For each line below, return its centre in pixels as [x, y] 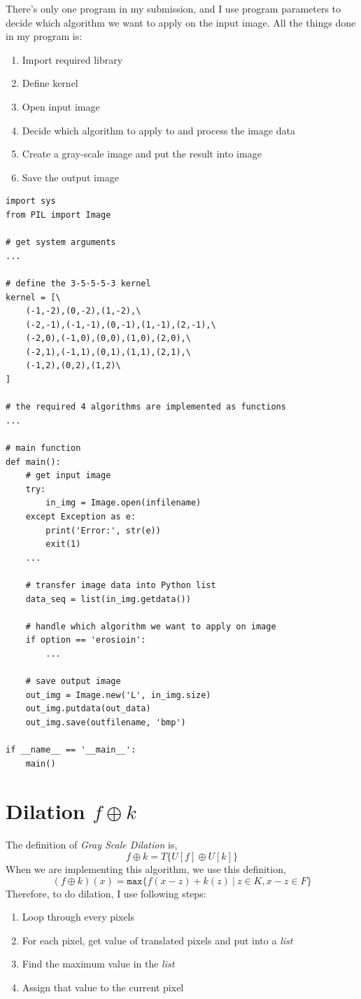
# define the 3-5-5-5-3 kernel [78, 283]
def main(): [33, 462]
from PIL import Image [58, 215]
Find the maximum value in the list [98, 964]
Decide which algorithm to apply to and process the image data [158, 130]
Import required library [72, 59]
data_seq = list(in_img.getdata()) [108, 599]
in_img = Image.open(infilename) [123, 503]
